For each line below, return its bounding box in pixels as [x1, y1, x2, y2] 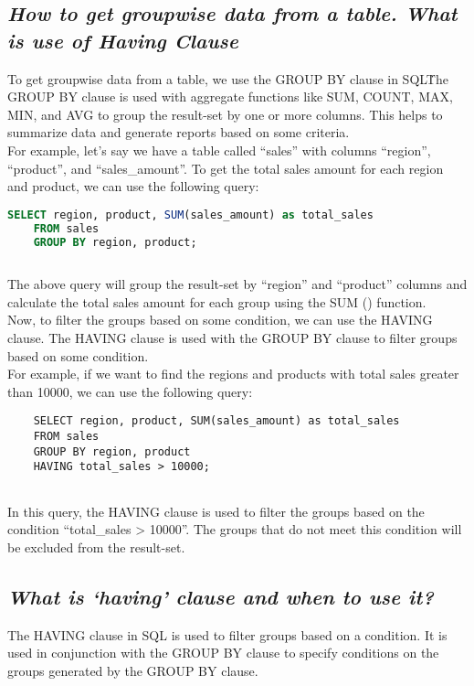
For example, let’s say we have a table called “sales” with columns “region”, [7, 140, 431, 159]
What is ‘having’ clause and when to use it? [7, 582, 434, 610]
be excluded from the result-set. [7, 537, 185, 556]
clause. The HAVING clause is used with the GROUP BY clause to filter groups [7, 328, 458, 348]
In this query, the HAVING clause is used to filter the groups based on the [7, 501, 425, 520]
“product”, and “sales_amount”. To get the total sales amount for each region [7, 158, 444, 177]
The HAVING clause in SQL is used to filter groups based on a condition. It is [7, 625, 448, 644]
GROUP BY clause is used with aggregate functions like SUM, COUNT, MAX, [7, 87, 453, 106]
